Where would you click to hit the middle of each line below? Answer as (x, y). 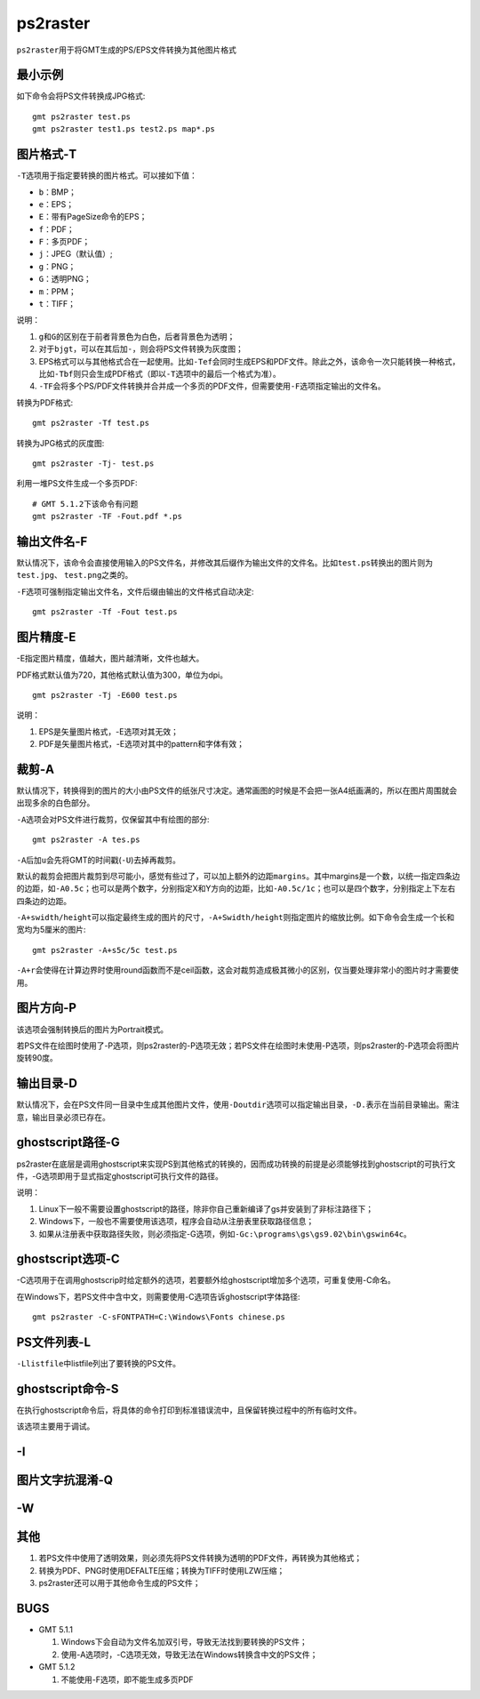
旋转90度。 (37, 1058)
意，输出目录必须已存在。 (63, 1117)
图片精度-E (46, 637)
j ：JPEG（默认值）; (76, 254)
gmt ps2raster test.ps (82, 116)
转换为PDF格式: (45, 402)
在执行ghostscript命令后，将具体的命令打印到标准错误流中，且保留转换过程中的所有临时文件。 (189, 1410)
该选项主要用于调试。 (56, 1426)
